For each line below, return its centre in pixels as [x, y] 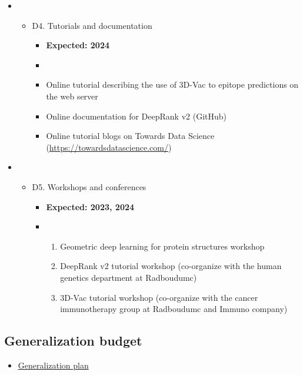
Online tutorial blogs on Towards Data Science [130, 136]
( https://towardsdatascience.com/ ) [109, 147]
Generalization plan [53, 365]
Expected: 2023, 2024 [90, 206]
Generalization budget [73, 341]
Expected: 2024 [78, 45]
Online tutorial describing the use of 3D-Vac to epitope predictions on [172, 84]
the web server [72, 96]
